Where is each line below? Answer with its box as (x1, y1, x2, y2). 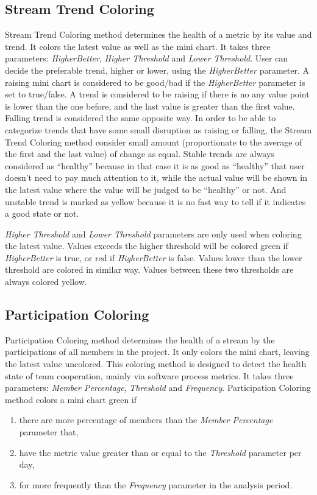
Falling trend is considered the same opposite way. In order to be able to (5, 111, 276, 124)
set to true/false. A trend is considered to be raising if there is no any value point (5, 88, 310, 100)
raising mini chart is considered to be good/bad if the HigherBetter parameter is (5, 75, 305, 88)
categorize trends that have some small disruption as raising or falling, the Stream (5, 123, 312, 136)
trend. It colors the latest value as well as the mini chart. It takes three (5, 40, 271, 52)
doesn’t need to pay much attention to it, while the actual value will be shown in (5, 171, 307, 184)
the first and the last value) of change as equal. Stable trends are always (5, 147, 274, 160)
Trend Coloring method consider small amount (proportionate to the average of (5, 135, 302, 148)
